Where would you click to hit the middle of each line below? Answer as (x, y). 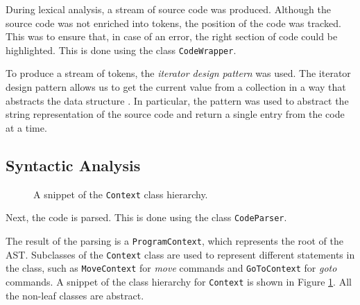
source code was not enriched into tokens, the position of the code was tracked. (173, 23)
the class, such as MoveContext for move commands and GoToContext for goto (171, 268)
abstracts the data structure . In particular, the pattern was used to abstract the (177, 100)
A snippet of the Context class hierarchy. (121, 194)
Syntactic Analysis (73, 165)
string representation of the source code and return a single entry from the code (175, 114)
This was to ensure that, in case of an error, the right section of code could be (172, 36)
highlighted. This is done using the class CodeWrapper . (121, 50)
